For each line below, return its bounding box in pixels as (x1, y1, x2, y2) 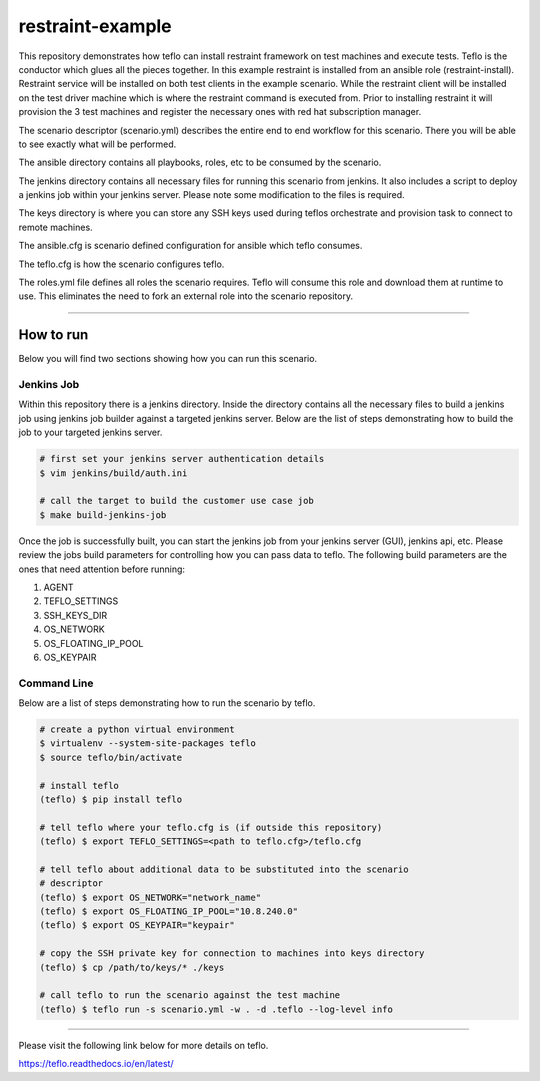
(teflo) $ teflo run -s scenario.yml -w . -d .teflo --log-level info (39, 1003, 394, 1015)
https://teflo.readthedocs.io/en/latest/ (18, 1058, 174, 1070)
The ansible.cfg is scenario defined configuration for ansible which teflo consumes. (18, 240, 363, 252)
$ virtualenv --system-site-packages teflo (39, 738, 257, 749)
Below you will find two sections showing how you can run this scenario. (18, 353, 318, 365)
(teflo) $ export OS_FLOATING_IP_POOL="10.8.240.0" (39, 906, 299, 917)
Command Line (18, 676, 94, 690)
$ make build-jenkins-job (39, 509, 167, 520)
